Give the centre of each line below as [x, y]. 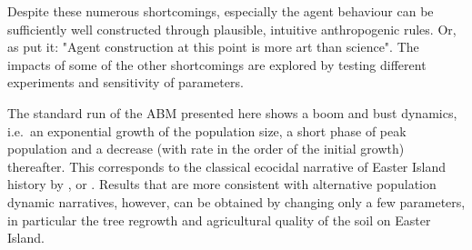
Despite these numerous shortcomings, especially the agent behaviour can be [221, 11]
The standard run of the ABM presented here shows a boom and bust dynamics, [232, 112]
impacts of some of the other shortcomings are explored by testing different [217, 64]
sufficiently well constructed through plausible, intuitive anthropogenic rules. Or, [232, 29]
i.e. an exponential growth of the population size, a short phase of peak [207, 130]
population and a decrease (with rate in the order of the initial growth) [206, 149]
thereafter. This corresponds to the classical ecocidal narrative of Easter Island [227, 166]
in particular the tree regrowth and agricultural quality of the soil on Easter [219, 220]
